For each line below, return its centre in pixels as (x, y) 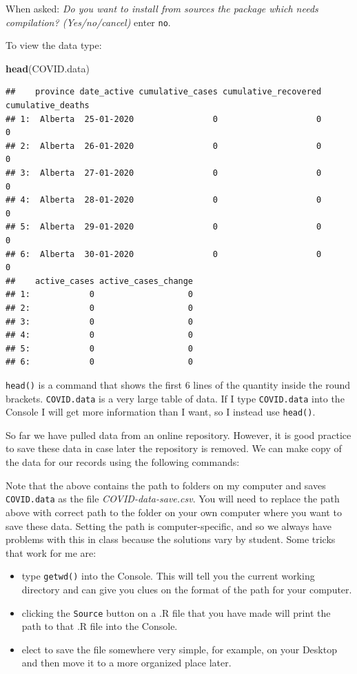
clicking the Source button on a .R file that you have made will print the (176, 612)
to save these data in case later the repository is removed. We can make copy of (174, 448)
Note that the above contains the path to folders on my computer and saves (166, 485)
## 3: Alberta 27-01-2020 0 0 (164, 173)
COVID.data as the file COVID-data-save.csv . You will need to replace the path (173, 499)
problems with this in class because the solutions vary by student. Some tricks (171, 539)
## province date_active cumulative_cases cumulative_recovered (164, 92)
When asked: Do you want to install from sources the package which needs (162, 8)
